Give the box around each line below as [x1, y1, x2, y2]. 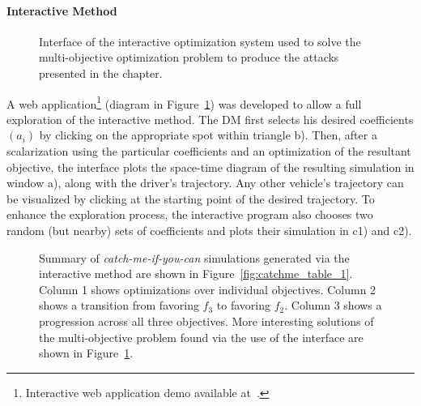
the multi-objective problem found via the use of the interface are [39, 328, 364, 345]
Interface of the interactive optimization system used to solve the [39, 32, 361, 49]
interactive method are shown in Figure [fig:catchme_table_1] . [39, 265, 353, 282]
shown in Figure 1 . [39, 344, 134, 361]
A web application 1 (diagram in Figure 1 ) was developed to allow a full [6, 92, 362, 112]
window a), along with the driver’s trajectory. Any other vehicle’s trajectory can [6, 174, 404, 191]
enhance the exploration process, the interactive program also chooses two [6, 206, 373, 223]
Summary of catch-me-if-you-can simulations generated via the [39, 249, 350, 266]
